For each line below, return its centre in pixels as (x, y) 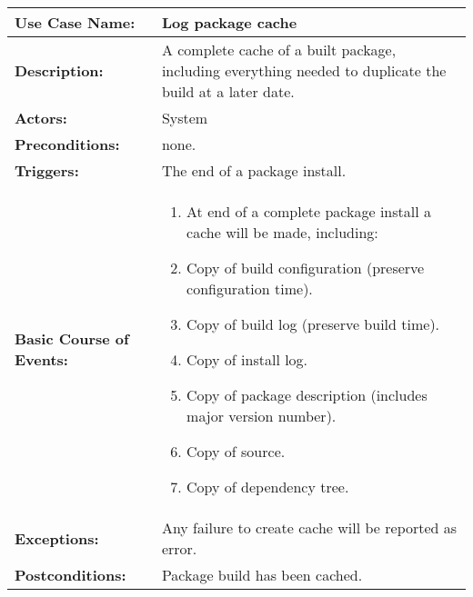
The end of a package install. (254, 170)
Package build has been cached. (262, 575)
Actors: (41, 118)
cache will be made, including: (282, 232)
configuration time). (250, 289)
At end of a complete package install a (309, 211)
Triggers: (47, 170)
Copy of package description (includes (307, 395)
